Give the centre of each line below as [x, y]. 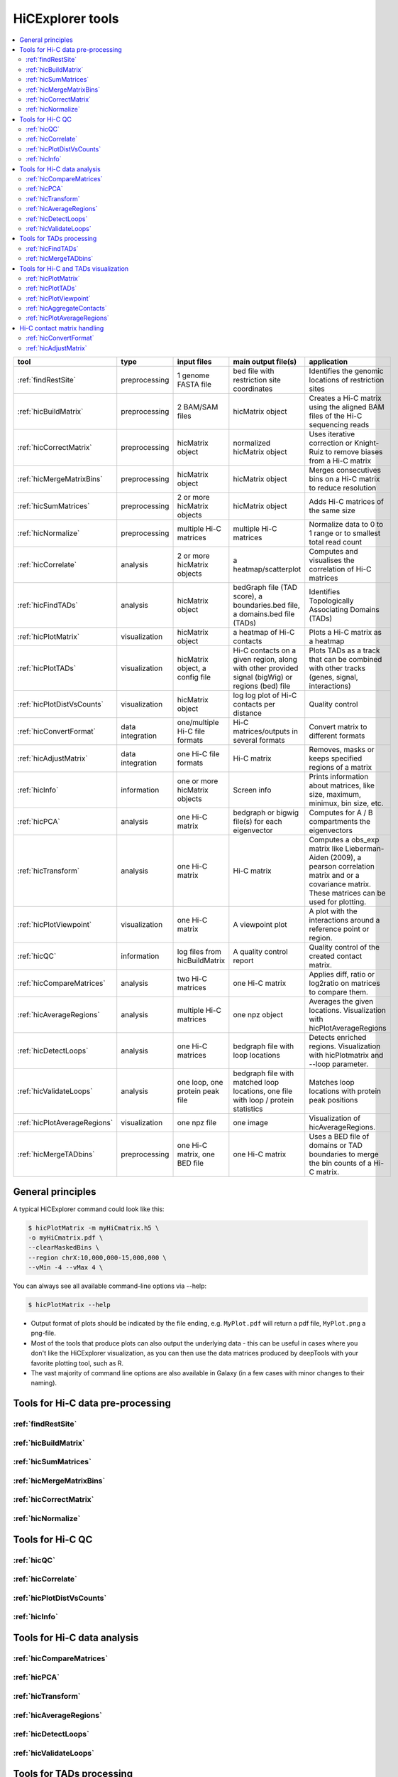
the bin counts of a [340, 1164]
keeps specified [336, 758]
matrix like [326, 849]
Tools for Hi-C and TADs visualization [74, 268]
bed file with [254, 371]
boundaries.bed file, [267, 606]
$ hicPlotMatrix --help [70, 1305]
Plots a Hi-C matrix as [346, 633]
